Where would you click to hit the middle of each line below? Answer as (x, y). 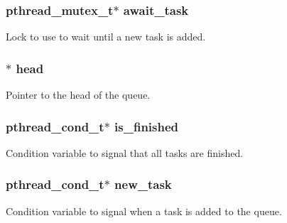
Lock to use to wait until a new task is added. (106, 37)
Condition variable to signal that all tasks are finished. (125, 152)
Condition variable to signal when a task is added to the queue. (144, 211)
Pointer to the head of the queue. (78, 95)
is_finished (147, 126)
